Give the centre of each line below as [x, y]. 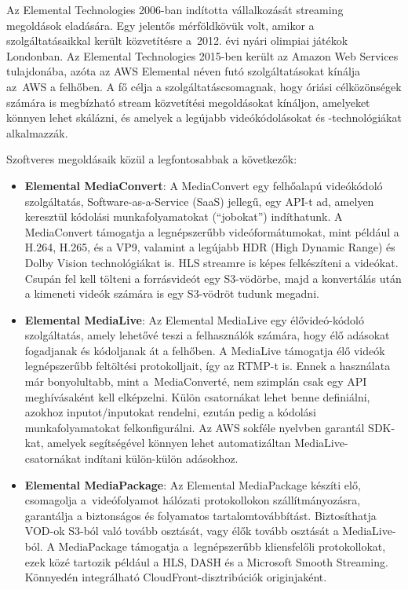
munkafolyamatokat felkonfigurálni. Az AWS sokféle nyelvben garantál [195, 427]
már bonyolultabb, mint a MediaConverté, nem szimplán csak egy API [196, 381]
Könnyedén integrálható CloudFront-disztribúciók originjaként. [176, 577]
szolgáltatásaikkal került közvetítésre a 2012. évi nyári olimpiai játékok [177, 40]
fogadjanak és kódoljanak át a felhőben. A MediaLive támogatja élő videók [205, 350]
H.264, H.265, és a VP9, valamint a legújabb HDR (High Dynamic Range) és [210, 247]
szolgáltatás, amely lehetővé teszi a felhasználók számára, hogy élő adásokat [207, 335]
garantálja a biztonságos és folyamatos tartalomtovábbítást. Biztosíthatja [200, 515]
